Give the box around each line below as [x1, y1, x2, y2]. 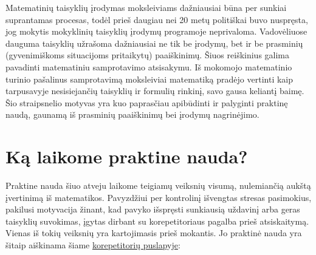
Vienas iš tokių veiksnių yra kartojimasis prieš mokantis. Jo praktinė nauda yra [5, 226, 302, 239]
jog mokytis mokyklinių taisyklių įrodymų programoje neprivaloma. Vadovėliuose [5, 25, 307, 38]
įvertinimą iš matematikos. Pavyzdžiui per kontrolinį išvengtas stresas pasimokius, [5, 191, 312, 203]
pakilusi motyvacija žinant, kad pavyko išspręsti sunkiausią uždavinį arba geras [5, 203, 300, 216]
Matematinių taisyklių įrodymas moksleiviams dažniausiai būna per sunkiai [5, 1, 287, 13]
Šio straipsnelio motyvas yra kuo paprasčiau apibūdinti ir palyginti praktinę [5, 96, 288, 109]
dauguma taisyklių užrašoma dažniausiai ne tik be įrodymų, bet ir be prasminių [5, 36, 303, 49]
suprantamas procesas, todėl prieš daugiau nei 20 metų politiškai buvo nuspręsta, [5, 13, 308, 25]
